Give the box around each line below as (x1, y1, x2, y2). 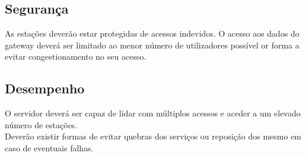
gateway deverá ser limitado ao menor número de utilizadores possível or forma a (5, 38, 299, 51)
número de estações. (5, 118, 78, 131)
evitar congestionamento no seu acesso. (5, 50, 146, 63)
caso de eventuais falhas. (5, 141, 94, 154)
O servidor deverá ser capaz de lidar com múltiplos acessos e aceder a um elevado (5, 107, 301, 119)
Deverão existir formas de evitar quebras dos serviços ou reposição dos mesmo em (5, 130, 302, 142)
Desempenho (5, 79, 85, 97)
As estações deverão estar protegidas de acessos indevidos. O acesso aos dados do (5, 27, 299, 40)
